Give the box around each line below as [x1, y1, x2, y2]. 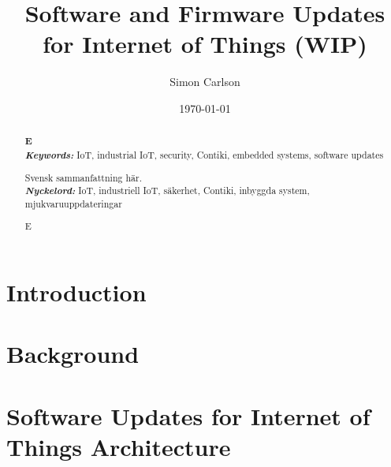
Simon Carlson [169, 73, 240, 90]
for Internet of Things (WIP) [43, 28, 367, 60]
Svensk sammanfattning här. [24, 170, 142, 184]
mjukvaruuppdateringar [24, 196, 122, 210]
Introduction [6, 276, 147, 308]
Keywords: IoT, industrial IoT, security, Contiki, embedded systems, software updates [24, 147, 384, 162]
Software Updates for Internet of [6, 399, 371, 432]
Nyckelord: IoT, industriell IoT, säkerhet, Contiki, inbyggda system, [24, 183, 310, 198]
